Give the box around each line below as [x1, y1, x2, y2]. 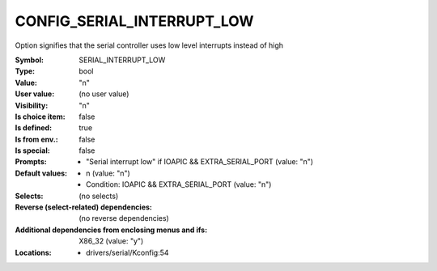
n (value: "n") [86, 168, 131, 178]
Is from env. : [15, 134, 58, 144]
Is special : [15, 146, 50, 155]
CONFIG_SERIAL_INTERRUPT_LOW [15, 12, 254, 30]
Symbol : [15, 55, 45, 65]
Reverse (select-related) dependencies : [15, 202, 153, 212]
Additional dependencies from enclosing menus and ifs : [15, 225, 208, 235]
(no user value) [78, 89, 129, 99]
